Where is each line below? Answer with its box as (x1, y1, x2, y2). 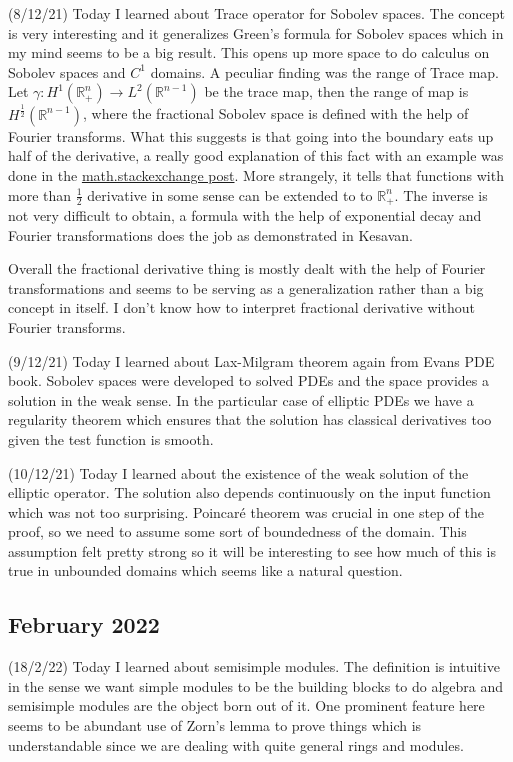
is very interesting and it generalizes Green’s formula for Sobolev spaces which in (8, 22, 504, 43)
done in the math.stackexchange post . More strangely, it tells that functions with (8, 164, 504, 185)
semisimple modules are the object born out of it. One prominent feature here (8, 695, 485, 716)
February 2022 (8, 609, 160, 640)
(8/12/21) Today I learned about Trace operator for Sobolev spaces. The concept (8, 3, 505, 23)
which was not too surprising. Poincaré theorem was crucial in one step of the (8, 501, 484, 522)
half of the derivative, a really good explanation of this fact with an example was (8, 145, 504, 166)
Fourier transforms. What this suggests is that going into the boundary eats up (8, 125, 494, 146)
